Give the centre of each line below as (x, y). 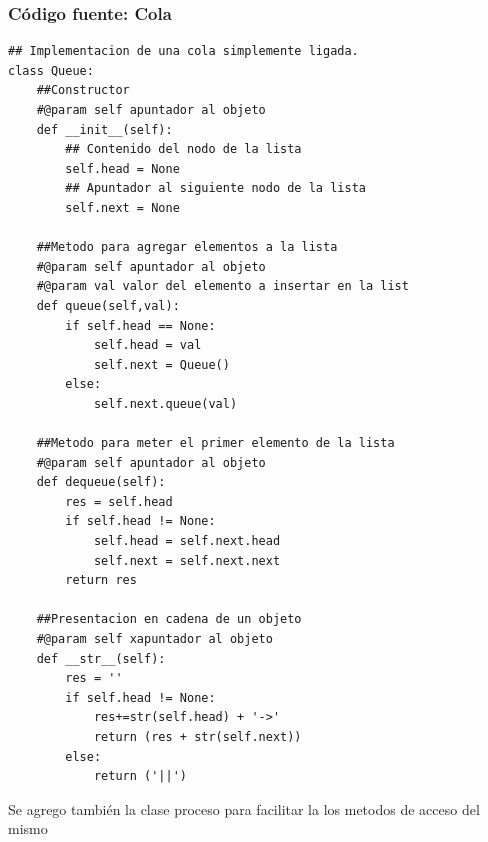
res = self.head (119, 501)
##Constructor (83, 90)
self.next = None (122, 207)
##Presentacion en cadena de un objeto (169, 619)
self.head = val (147, 345)
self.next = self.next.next (187, 560)
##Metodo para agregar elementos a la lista (187, 247)
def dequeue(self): (101, 482)
